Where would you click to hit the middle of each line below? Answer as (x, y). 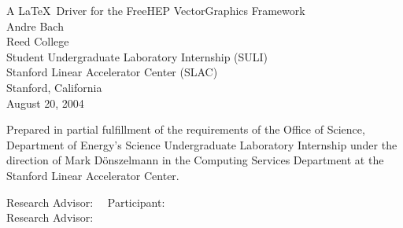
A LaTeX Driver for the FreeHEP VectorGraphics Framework (156, 10)
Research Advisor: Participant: (86, 202)
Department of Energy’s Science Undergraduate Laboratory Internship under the (202, 144)
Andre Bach (35, 26)
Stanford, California (54, 87)
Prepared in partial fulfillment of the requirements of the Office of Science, (186, 129)
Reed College (38, 41)
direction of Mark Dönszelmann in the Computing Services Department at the (195, 160)
